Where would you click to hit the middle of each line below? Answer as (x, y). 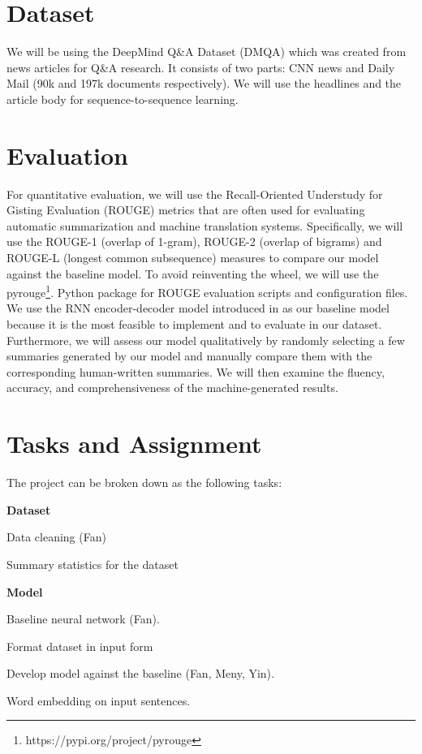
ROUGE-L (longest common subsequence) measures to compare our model (193, 257)
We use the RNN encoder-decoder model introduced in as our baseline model (198, 308)
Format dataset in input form (80, 646)
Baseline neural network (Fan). (83, 619)
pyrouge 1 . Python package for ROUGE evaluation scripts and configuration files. (207, 291)
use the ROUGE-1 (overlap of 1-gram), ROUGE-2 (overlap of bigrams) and (194, 241)
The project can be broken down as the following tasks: (144, 483)
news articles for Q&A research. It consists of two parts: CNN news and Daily (201, 67)
